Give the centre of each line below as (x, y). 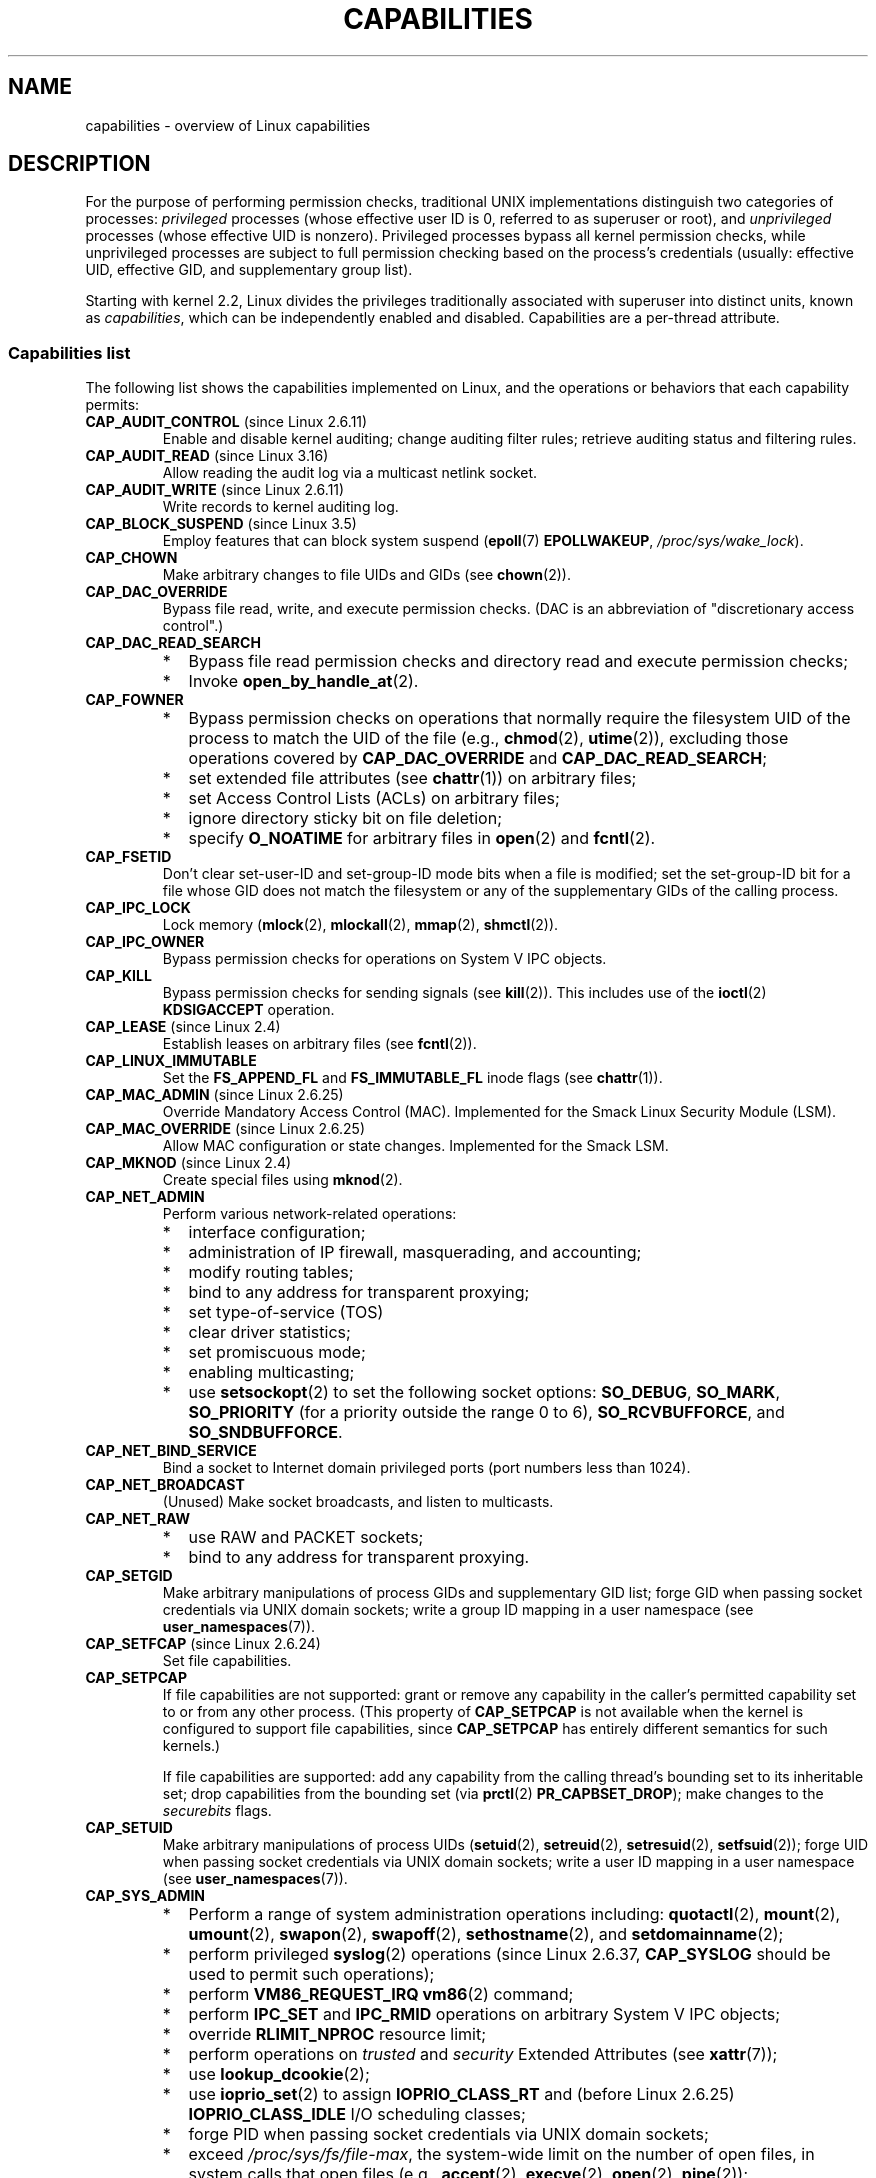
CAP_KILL (118, 976)
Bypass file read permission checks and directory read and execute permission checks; (518, 661)
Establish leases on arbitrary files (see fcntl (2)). (319, 1044)
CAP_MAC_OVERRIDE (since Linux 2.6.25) (225, 1129)
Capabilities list (69, 352)
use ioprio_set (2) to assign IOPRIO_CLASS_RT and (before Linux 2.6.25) (461, 2094)
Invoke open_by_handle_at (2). (303, 681)
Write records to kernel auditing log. (280, 507)
